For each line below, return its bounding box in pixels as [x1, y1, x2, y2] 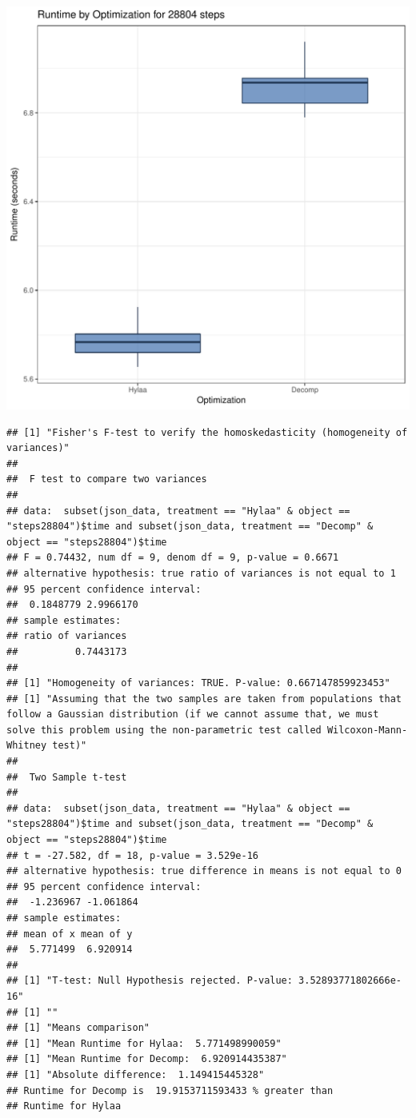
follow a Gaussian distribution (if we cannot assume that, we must [6, 709, 379, 721]
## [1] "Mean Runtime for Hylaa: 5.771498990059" [6, 1037, 282, 1049]
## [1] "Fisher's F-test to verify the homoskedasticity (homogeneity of [6, 426, 408, 438]
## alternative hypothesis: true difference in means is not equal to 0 [6, 865, 402, 877]
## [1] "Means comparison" [6, 1022, 150, 1034]
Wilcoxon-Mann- [326, 724, 408, 736]
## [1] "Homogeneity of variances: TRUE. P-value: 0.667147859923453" [6, 677, 390, 689]
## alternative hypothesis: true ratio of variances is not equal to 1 [6, 567, 396, 579]
